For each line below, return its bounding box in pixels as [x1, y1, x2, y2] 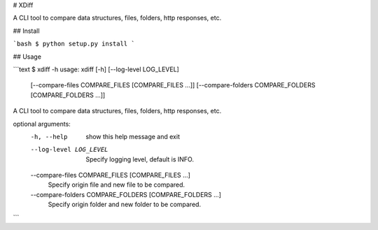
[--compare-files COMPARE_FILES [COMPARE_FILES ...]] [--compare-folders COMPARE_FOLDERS [30, 81, 316, 89]
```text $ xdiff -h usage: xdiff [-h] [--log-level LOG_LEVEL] [13, 65, 180, 73]
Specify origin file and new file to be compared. [48, 180, 185, 189]
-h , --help [30, 133, 68, 141]
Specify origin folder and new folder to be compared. [48, 200, 202, 209]
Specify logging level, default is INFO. [85, 154, 194, 164]
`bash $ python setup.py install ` [13, 40, 136, 48]
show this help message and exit [85, 132, 180, 141]
